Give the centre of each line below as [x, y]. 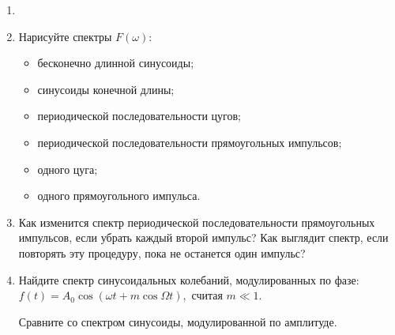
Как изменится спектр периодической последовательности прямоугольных [197, 222]
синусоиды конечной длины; [106, 89]
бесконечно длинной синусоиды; [116, 63]
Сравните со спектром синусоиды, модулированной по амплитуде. [178, 321]
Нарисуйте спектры [65, 36]
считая [207, 295]
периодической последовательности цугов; [139, 116]
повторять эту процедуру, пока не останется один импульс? [162, 252]
